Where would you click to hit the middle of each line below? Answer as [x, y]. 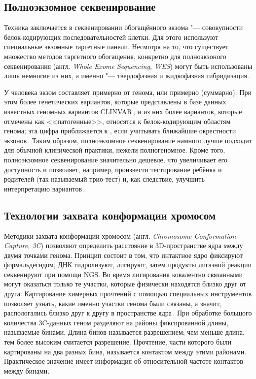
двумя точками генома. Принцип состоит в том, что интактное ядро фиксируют [124, 255]
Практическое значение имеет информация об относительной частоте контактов [124, 361]
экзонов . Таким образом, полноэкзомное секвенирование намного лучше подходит [128, 140]
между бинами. [27, 370]
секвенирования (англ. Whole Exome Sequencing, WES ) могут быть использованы [128, 66]
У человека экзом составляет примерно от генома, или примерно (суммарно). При [128, 92]
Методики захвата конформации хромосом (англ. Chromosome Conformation [120, 236]
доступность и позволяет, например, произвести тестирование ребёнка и [113, 169]
